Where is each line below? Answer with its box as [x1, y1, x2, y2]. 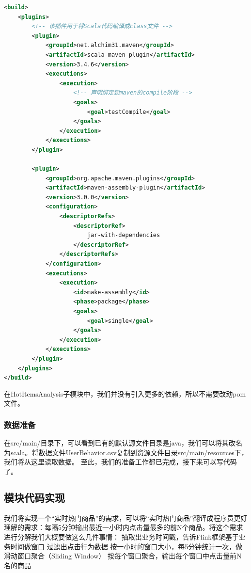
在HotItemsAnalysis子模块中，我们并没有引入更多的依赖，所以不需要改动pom [4, 388, 246, 398]
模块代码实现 [4, 490, 65, 505]
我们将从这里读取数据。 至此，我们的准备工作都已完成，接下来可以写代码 [4, 457, 237, 467]
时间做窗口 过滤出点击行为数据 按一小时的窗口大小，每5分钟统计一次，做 [10, 541, 243, 551]
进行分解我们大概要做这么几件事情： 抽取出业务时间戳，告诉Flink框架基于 [4, 531, 239, 541]
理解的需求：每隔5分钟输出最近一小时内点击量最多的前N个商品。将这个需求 [4, 522, 243, 532]
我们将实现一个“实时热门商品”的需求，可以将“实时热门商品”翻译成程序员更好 [4, 512, 248, 523]
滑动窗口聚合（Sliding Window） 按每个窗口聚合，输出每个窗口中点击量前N [4, 551, 242, 561]
